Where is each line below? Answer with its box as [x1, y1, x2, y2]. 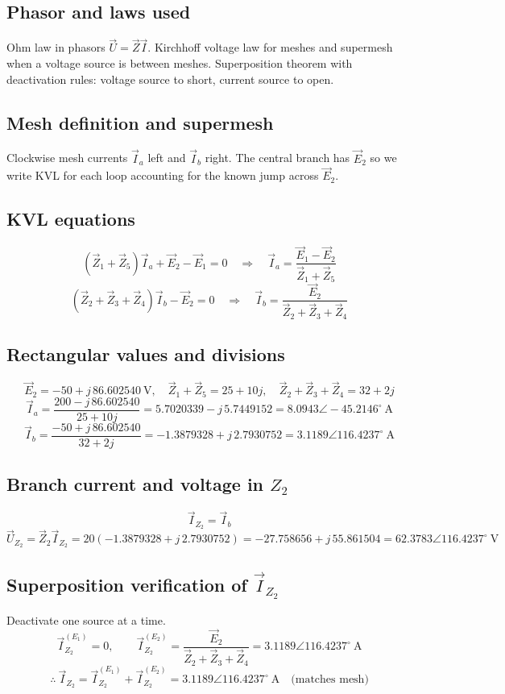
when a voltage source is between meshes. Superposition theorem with [6, 55, 353, 72]
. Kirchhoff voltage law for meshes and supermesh [147, 39, 393, 56]
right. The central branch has [205, 149, 350, 166]
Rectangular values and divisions [6, 342, 285, 367]
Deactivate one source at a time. [6, 612, 166, 629]
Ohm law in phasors [6, 39, 106, 56]
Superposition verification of [6, 571, 247, 596]
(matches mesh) [291, 674, 369, 686]
